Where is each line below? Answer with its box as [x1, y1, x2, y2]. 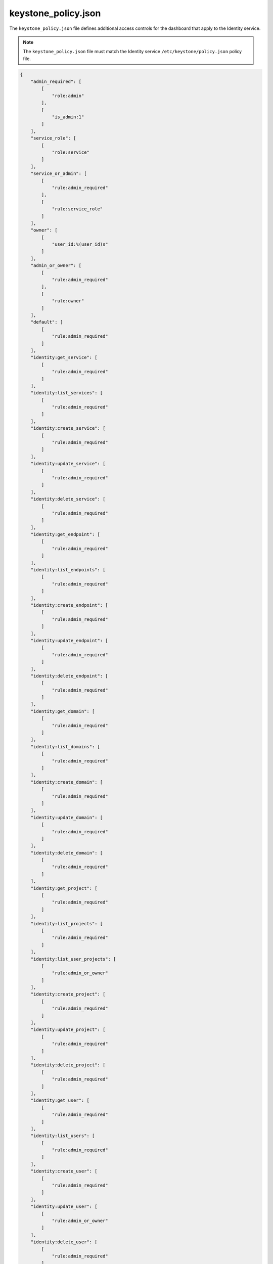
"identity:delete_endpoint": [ [30, 673, 108, 679]
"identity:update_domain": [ [30, 815, 103, 820]
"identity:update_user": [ [30, 1204, 98, 1209]
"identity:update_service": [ [30, 461, 106, 467]
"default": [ [30, 319, 63, 325]
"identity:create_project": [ [30, 991, 106, 997]
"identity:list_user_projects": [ [30, 956, 116, 962]
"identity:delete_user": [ [30, 1239, 98, 1245]
